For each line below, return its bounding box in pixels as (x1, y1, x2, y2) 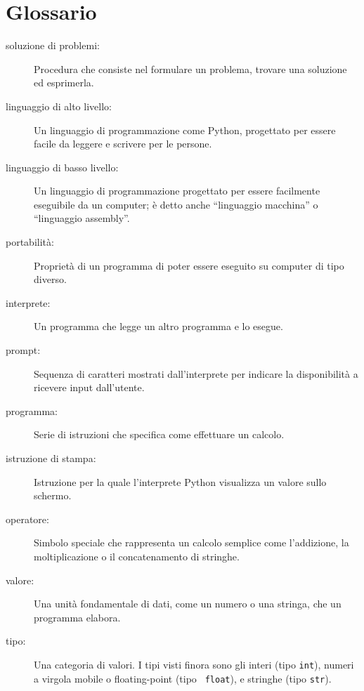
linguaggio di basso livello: (6, 159, 119, 174)
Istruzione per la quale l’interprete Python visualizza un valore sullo (34, 474, 327, 489)
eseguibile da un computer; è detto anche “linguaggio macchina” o (34, 197, 318, 211)
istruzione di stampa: (6, 451, 96, 465)
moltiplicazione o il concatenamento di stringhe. (34, 548, 240, 563)
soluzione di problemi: (6, 38, 100, 53)
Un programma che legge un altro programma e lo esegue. (34, 319, 283, 334)
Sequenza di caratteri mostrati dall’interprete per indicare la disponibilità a (34, 366, 358, 381)
